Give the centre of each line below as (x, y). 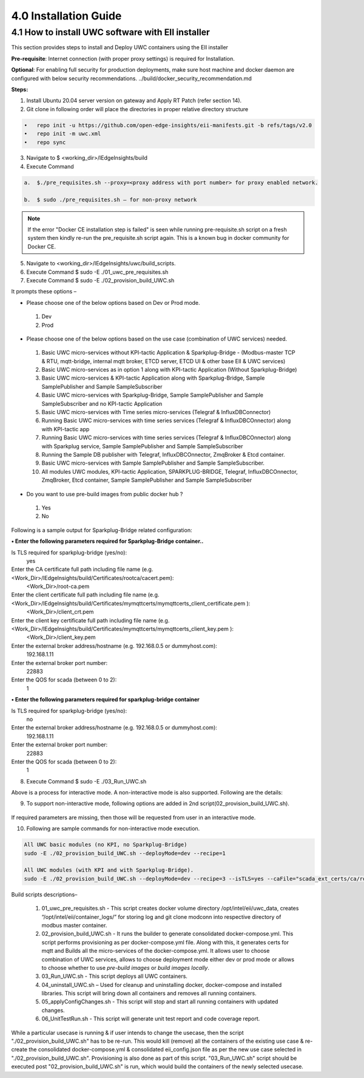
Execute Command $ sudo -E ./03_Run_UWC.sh (86, 781)
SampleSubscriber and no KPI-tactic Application (102, 403)
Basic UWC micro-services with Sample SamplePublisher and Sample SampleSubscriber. (153, 463)
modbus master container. (74, 925)
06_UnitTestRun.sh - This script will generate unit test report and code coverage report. (151, 1019)
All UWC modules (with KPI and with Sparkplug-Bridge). (109, 870)
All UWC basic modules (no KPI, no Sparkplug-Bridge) (106, 845)
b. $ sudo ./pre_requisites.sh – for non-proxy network (110, 200)
